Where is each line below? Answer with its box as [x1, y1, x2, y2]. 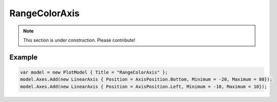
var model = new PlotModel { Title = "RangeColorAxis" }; [20, 69, 168, 75]
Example [9, 53, 38, 61]
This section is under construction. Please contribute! [23, 37, 135, 43]
